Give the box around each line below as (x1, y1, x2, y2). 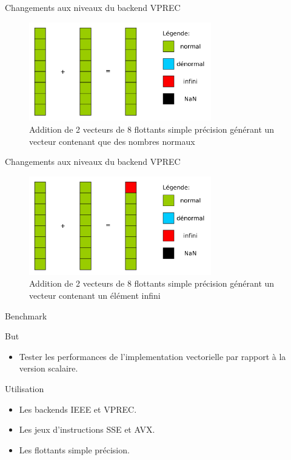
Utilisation (5, 382, 44, 395)
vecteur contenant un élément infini (29, 288, 161, 301)
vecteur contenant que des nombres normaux (29, 135, 195, 147)
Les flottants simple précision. (19, 443, 130, 456)
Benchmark (5, 309, 47, 322)
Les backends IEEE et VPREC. (19, 402, 137, 415)
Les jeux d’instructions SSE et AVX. (19, 423, 155, 436)
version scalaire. (19, 362, 78, 375)
